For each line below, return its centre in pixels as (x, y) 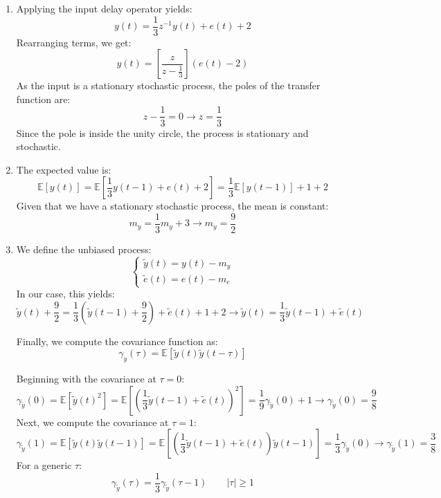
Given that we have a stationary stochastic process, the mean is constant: (172, 206)
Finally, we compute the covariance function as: (117, 341)
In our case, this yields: (65, 293)
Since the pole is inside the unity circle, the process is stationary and (162, 132)
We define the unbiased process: (84, 249)
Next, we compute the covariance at (92, 422)
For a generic (44, 465)
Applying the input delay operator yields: (104, 8)
